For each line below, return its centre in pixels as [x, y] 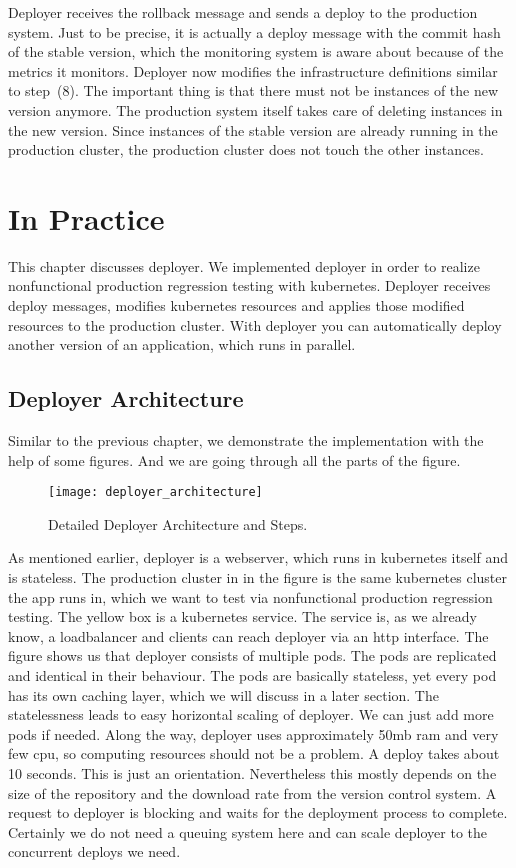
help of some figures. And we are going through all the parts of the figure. [234, 459]
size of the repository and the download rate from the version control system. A [252, 792]
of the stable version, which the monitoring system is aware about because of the [256, 51]
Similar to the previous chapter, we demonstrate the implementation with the [246, 440]
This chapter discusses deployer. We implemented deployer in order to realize [244, 265]
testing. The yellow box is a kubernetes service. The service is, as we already [242, 616]
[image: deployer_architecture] [155, 492]
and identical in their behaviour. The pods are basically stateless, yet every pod [252, 675]
